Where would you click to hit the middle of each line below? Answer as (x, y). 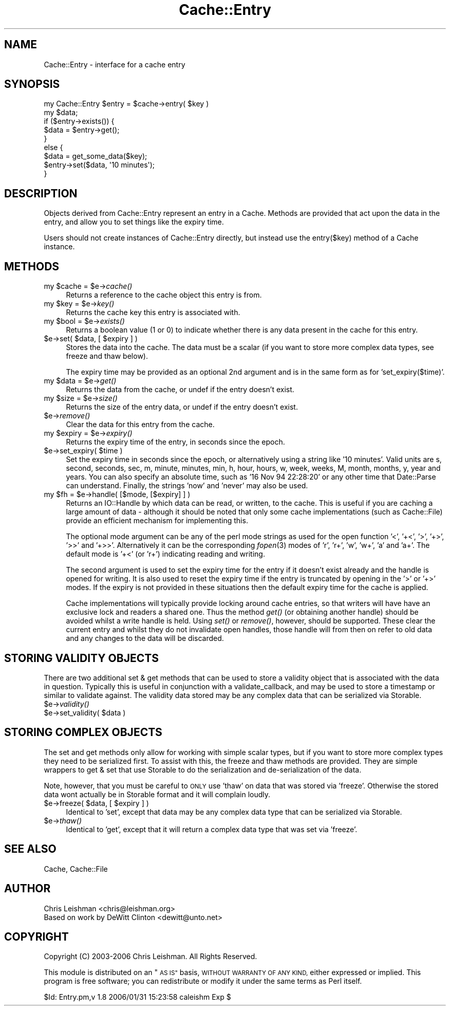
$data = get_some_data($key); (96, 156)
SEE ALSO (30, 849)
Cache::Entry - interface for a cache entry (115, 64)
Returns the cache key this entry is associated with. (153, 313)
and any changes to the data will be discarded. (145, 638)
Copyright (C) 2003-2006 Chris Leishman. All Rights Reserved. (151, 957)
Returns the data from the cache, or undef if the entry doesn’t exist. (180, 390)
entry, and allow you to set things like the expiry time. (134, 222)
